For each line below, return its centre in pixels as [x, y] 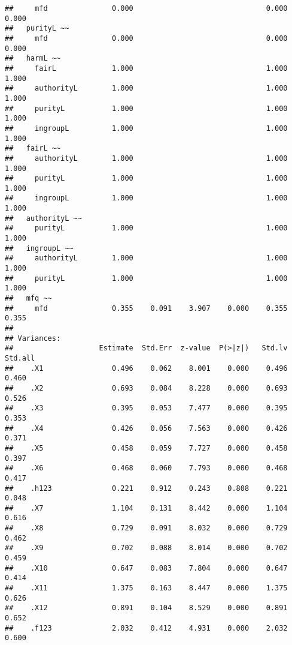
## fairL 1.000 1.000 [146, 68]
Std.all [20, 358]
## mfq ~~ [28, 298]
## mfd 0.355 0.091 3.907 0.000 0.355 [146, 308]
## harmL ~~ [33, 58]
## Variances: [33, 338]
